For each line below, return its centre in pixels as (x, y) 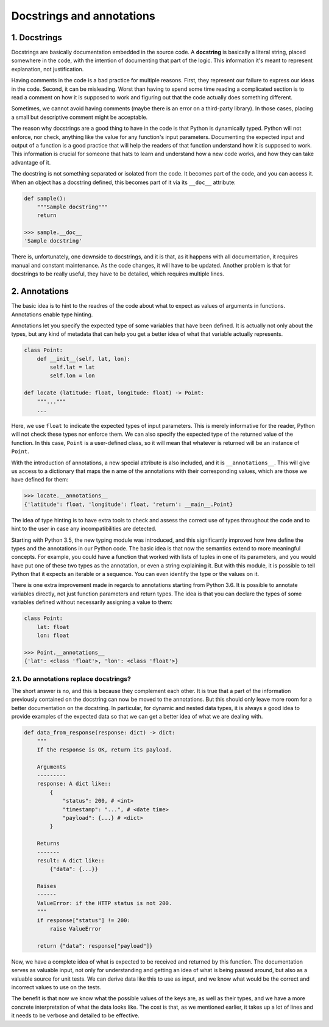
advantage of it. (31, 162)
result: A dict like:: (71, 860)
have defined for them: (40, 480)
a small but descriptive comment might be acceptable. (80, 117)
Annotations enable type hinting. (52, 314)
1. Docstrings (37, 37)
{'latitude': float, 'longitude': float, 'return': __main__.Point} (129, 504)
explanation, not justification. (48, 69)
